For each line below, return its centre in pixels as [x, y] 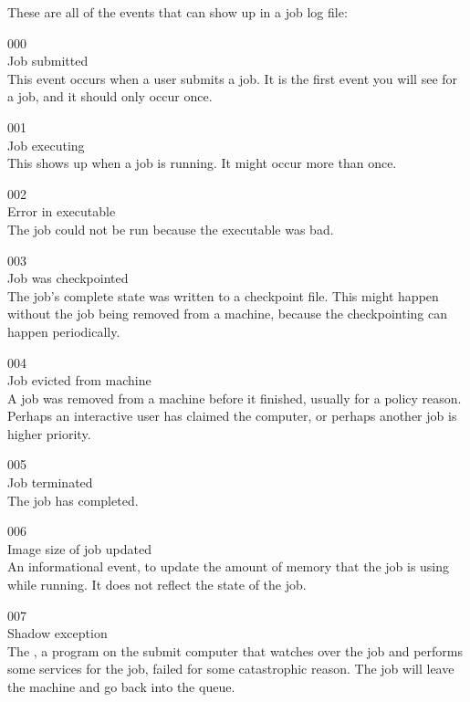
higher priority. [49, 433]
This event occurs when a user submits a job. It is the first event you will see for [233, 78]
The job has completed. [73, 500]
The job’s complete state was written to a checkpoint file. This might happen [223, 295]
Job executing [46, 145]
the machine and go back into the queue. [121, 686]
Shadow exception [57, 633]
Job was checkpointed [68, 278]
